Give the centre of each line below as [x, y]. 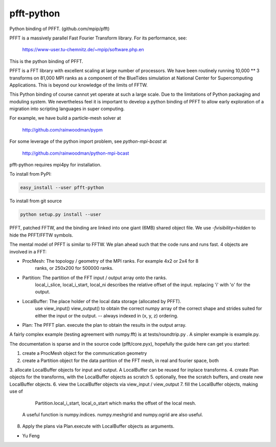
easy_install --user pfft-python [62, 188]
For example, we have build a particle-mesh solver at [65, 118]
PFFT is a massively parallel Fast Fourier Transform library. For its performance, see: [98, 38]
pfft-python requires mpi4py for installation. [55, 165]
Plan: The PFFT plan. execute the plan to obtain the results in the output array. [104, 325]
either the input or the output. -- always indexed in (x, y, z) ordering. [107, 315]
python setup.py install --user [61, 215]
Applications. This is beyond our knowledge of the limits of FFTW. [79, 85]
